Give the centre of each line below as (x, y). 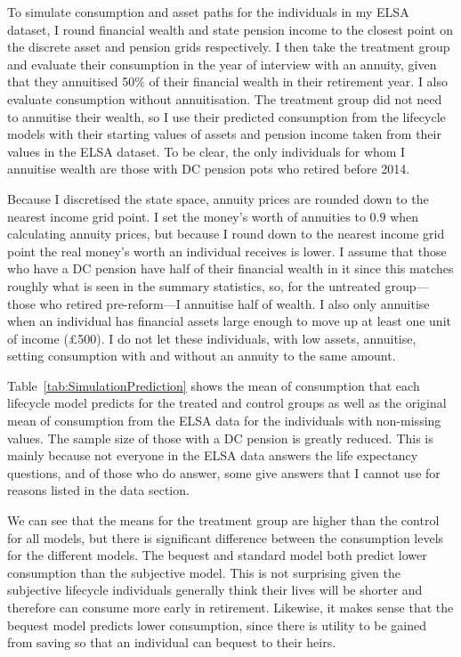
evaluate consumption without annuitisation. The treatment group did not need (225, 98)
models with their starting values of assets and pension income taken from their (224, 134)
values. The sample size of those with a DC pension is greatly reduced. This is (220, 438)
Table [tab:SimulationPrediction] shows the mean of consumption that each (214, 385)
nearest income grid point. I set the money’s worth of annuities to (186, 216)
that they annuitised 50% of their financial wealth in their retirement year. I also (228, 81)
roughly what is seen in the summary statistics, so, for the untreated (194, 285)
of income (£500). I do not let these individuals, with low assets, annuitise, (212, 338)
